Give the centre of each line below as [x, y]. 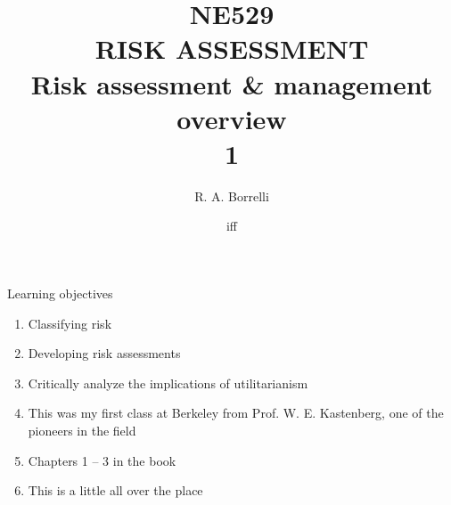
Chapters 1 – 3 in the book [102, 460]
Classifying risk [70, 323]
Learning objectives [60, 293]
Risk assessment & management [232, 83]
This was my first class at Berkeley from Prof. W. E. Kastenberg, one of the [236, 413]
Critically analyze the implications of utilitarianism [168, 383]
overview [232, 118]
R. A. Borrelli [232, 195]
